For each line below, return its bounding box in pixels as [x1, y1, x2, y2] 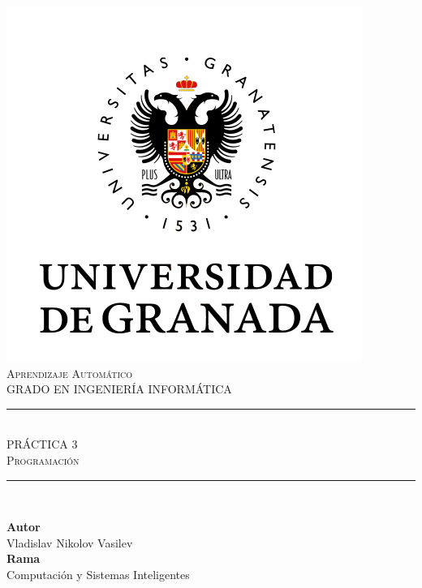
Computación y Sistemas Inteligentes [6, 565, 190, 582]
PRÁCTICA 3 [6, 436, 78, 453]
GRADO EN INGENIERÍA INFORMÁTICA [6, 380, 232, 397]
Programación [6, 451, 80, 468]
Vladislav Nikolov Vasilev [6, 534, 133, 551]
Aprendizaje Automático [6, 364, 133, 381]
